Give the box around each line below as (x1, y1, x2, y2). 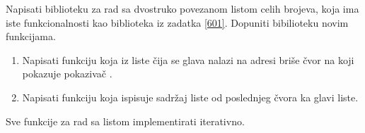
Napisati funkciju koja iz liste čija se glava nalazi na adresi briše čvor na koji (22, 52, 354, 67)
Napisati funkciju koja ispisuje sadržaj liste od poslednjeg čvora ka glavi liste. (22, 89, 359, 104)
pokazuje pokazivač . (22, 66, 112, 81)
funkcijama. (6, 29, 56, 44)
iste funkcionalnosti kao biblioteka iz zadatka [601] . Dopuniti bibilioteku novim (6, 15, 349, 30)
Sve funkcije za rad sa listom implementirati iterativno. (6, 113, 245, 128)
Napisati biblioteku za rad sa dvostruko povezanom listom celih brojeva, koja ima (6, 1, 359, 15)
